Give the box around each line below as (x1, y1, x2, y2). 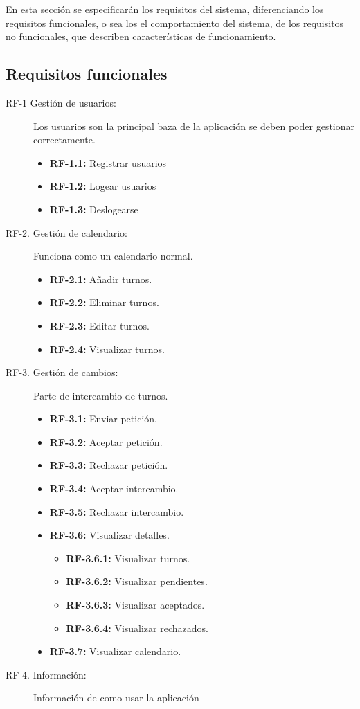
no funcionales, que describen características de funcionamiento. (6, 29, 276, 44)
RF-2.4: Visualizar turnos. (49, 341, 165, 356)
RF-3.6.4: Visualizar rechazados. (66, 620, 208, 635)
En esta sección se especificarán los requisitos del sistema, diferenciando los (6, 2, 324, 16)
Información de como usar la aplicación (33, 690, 199, 705)
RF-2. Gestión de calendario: (6, 225, 127, 240)
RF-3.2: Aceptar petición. (49, 434, 163, 449)
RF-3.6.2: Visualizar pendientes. (66, 574, 208, 589)
